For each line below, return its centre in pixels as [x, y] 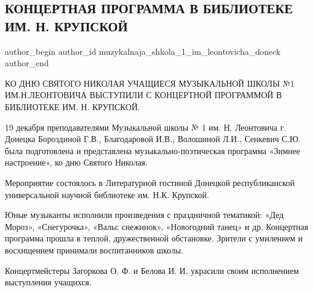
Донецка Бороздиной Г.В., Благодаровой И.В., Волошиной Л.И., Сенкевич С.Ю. [153, 139]
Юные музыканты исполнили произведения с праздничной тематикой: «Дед [144, 215]
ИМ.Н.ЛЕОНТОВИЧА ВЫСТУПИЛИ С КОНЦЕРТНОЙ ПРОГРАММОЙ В [144, 95]
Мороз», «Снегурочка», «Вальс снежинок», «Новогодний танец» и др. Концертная [156, 226]
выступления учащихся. [48, 282]
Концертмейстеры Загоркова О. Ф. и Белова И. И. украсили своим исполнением [152, 270]
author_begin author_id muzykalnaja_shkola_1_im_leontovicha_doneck [143, 51]
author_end [27, 63]
